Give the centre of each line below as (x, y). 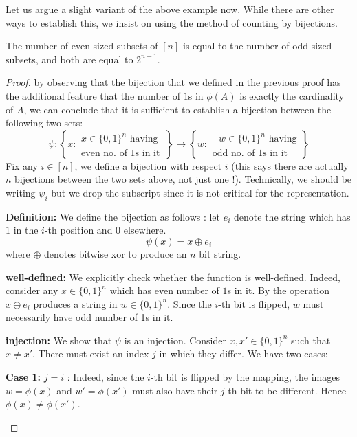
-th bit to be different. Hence (285, 390)
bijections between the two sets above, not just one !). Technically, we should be (183, 179)
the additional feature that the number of (93, 95)
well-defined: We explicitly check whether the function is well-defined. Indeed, (173, 277)
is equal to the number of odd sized (257, 46)
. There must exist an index (91, 354)
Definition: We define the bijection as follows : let (113, 216)
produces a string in (75, 303)
